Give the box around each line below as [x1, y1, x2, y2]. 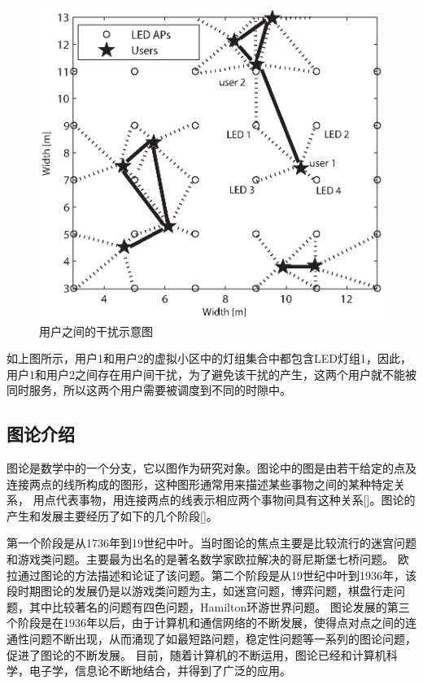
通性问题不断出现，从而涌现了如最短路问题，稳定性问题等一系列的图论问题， [7, 630, 416, 647]
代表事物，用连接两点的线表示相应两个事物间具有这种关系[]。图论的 [55, 491, 416, 508]
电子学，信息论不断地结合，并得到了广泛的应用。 [28, 662, 291, 679]
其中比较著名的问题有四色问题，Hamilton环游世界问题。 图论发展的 [28, 598, 387, 615]
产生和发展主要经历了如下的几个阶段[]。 [7, 507, 218, 524]
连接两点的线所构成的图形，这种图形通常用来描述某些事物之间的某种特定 [7, 475, 394, 492]
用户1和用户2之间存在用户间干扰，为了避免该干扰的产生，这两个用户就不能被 [7, 365, 416, 382]
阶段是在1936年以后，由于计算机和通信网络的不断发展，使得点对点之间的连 [17, 614, 416, 631]
